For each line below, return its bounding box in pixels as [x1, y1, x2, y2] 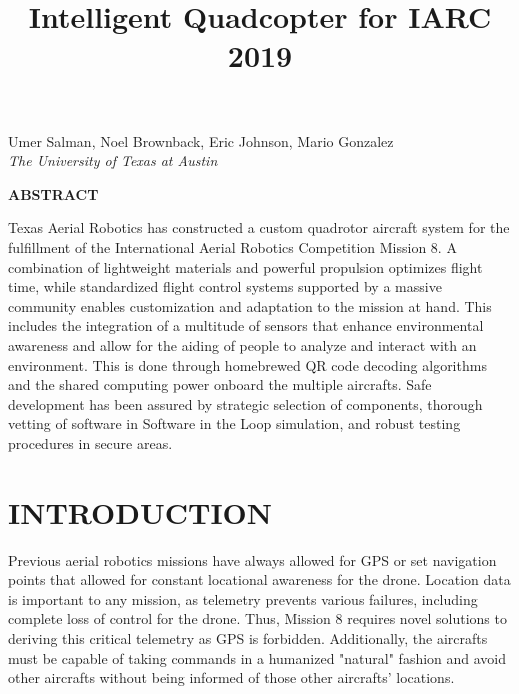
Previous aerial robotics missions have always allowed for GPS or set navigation [8, 549, 497, 570]
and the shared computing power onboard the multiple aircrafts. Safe [8, 374, 432, 395]
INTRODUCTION [8, 491, 273, 532]
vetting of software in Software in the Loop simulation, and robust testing [8, 413, 461, 434]
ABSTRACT [8, 183, 99, 204]
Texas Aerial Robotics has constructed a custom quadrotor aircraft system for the [8, 217, 510, 238]
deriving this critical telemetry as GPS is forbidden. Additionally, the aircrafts [8, 627, 488, 648]
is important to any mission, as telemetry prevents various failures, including [8, 588, 478, 609]
